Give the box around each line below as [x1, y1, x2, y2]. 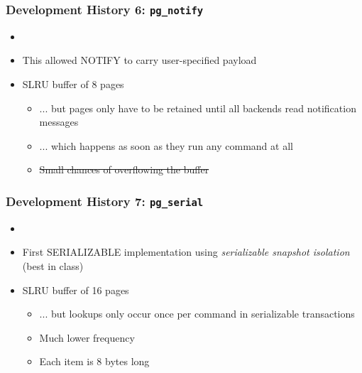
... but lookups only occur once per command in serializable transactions [39, 306, 355, 321]
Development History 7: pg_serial [6, 192, 204, 210]
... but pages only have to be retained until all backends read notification [39, 100, 356, 115]
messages [39, 114, 79, 129]
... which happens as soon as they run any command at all [39, 138, 293, 153]
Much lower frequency [39, 330, 135, 345]
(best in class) [22, 258, 84, 273]
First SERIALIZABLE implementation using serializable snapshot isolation [22, 244, 350, 259]
